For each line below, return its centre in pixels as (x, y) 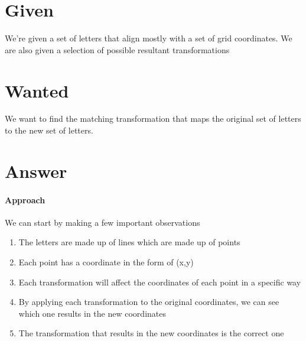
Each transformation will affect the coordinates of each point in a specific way (160, 282)
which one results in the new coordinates (92, 313)
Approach (25, 199)
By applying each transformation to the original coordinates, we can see (149, 302)
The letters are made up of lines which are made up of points (129, 242)
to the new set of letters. (49, 130)
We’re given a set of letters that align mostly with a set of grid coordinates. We (149, 38)
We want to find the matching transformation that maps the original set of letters (153, 118)
